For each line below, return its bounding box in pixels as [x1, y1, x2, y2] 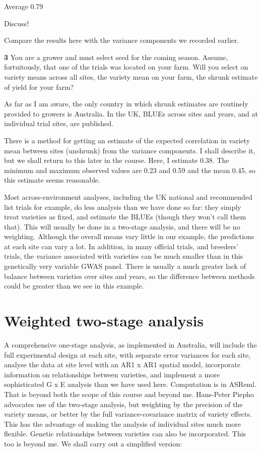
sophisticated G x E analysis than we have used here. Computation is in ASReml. [4, 379, 256, 389]
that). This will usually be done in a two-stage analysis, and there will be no [4, 221, 240, 232]
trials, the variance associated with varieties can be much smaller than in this [4, 251, 243, 261]
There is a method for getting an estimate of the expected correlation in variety [4, 135, 250, 145]
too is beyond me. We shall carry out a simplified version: [4, 438, 182, 448]
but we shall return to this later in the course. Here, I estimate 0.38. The [4, 155, 229, 165]
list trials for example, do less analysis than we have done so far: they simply [4, 201, 241, 212]
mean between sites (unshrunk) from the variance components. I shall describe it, [4, 145, 255, 155]
